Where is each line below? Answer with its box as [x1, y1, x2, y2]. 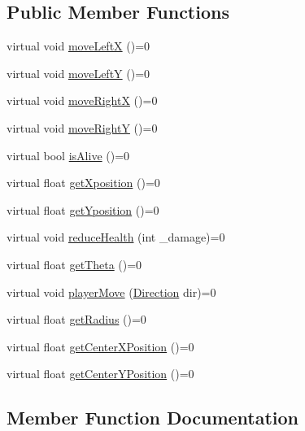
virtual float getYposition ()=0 [7, 201, 159, 218]
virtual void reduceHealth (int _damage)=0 [7, 229, 225, 246]
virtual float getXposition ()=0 [7, 174, 160, 191]
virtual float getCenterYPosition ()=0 [7, 365, 194, 382]
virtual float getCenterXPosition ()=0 [7, 337, 194, 355]
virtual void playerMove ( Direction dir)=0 [7, 283, 216, 300]
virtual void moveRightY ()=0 [7, 119, 158, 136]
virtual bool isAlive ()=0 [7, 146, 130, 163]
